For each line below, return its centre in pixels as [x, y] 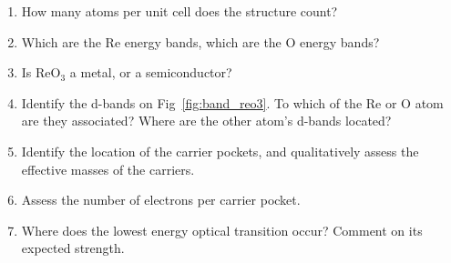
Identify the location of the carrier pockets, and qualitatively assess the [220, 151]
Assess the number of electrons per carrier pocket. [161, 200]
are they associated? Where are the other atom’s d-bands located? [206, 121]
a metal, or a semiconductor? [151, 72]
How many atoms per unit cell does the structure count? [179, 11]
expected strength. [73, 248]
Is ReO [41, 72]
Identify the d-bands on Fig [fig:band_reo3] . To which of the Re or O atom [232, 102]
